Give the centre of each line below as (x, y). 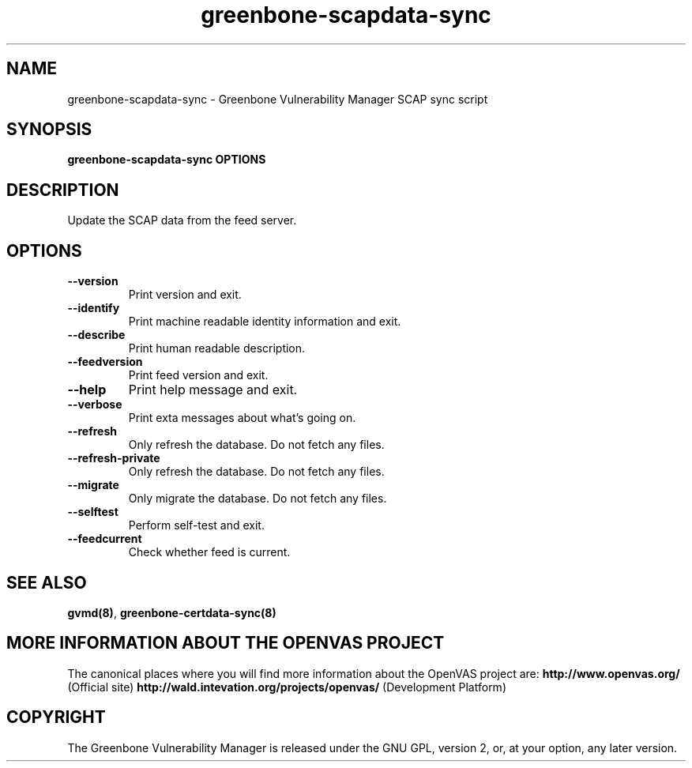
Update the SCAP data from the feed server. (182, 220)
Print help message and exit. (213, 390)
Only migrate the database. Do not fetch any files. (258, 499)
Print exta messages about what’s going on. (242, 418)
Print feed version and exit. (198, 375)
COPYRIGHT (56, 717)
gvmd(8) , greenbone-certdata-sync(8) (172, 612)
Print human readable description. (217, 348)
